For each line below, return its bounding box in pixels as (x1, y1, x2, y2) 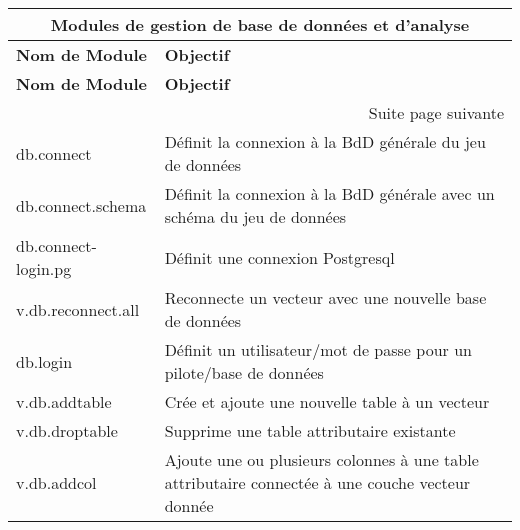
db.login (16, 349, 73, 373)
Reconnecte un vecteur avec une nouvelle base (164, 286, 487, 309)
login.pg (16, 257, 72, 280)
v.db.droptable (16, 419, 118, 442)
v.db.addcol (16, 471, 97, 494)
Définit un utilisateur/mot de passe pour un (164, 338, 472, 361)
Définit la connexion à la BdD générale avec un (164, 182, 495, 205)
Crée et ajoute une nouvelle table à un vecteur (164, 390, 490, 413)
